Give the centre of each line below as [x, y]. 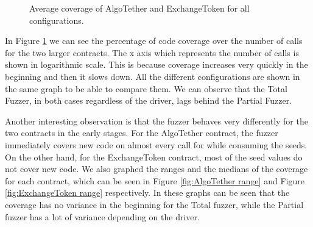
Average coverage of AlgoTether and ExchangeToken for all [139, 8]
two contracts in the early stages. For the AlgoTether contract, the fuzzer [142, 133]
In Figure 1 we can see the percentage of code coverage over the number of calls [154, 41]
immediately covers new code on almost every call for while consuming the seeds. [156, 144]
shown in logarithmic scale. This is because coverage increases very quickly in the [156, 64]
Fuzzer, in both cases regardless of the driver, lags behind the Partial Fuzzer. [149, 100]
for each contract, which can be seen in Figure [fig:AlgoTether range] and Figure [155, 180]
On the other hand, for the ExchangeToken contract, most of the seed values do [154, 157]
